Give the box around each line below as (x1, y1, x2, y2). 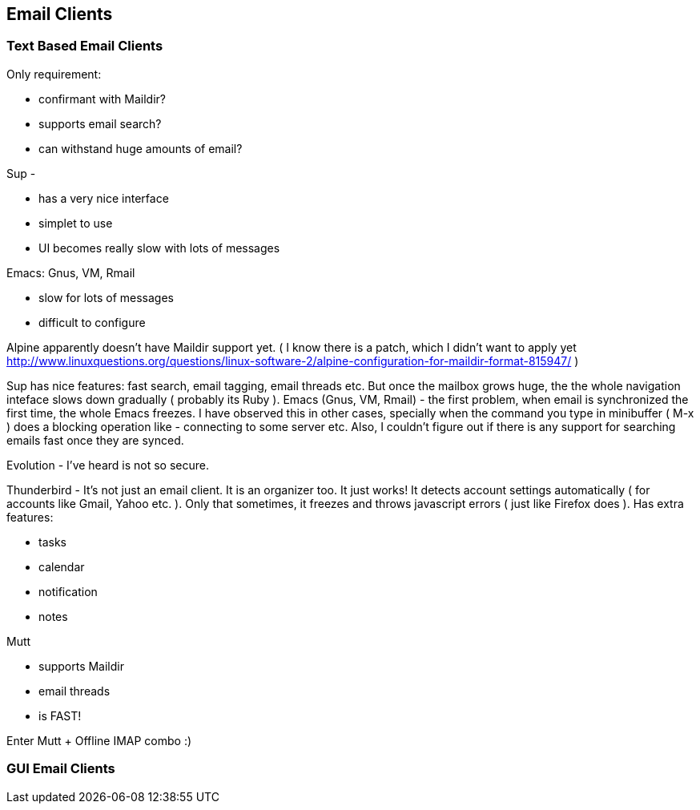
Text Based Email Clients (6, 38, 163, 54)
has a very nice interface (38, 191, 169, 205)
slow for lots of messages (38, 290, 174, 304)
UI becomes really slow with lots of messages (38, 240, 280, 255)
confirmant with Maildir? (38, 91, 166, 106)
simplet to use (38, 216, 113, 230)
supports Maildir (38, 659, 124, 673)
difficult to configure (38, 315, 146, 329)
